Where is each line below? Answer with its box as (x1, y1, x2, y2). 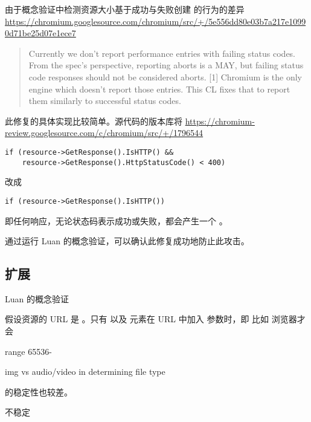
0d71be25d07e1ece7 (5, 27, 76, 39)
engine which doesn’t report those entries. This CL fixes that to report (28, 82, 290, 95)
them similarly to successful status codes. (28, 94, 181, 107)
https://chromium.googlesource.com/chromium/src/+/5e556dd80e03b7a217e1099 (5, 15, 306, 27)
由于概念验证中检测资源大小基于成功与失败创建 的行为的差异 (5, 3, 245, 15)
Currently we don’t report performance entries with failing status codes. (28, 47, 296, 59)
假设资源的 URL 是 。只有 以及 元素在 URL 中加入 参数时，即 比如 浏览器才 (5, 313, 306, 325)
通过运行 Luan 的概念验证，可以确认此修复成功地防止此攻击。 (5, 235, 249, 247)
